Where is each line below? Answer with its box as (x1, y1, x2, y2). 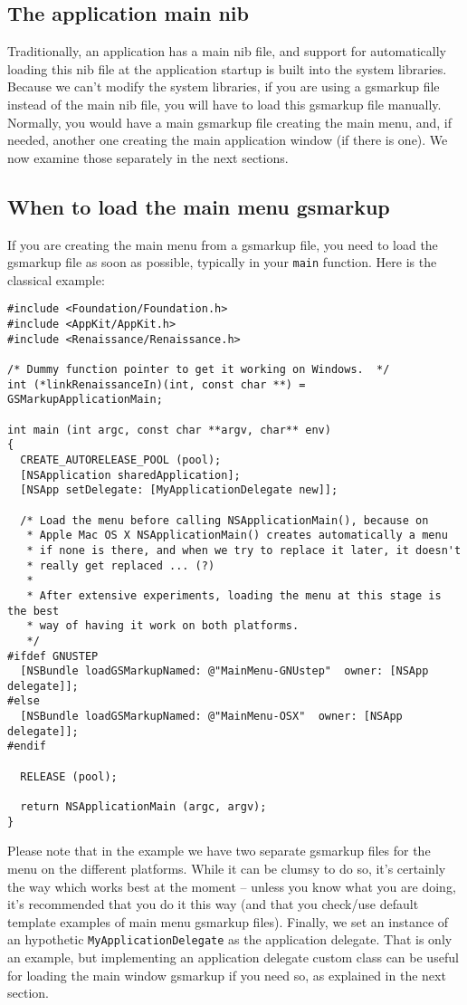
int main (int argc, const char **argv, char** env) (7, 423, 331, 436)
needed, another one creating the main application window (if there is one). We (7, 130, 448, 149)
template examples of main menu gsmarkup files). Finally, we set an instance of (7, 912, 449, 931)
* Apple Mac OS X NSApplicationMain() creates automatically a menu (26, 529, 448, 542)
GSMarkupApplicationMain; (7, 393, 163, 407)
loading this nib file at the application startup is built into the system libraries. (7, 59, 447, 78)
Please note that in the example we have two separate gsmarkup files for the (7, 841, 431, 860)
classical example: (7, 270, 105, 289)
